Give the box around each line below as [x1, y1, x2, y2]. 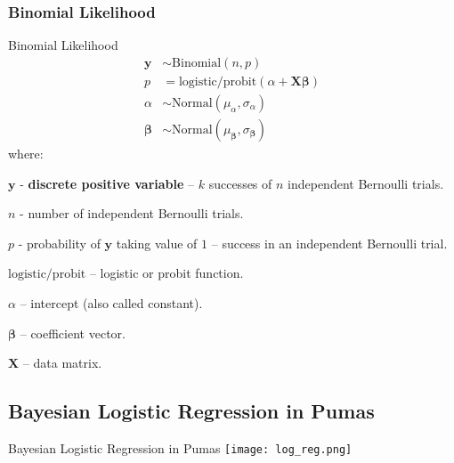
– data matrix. [22, 353, 102, 372]
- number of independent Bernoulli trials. [20, 204, 244, 223]
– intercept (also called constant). [20, 293, 203, 312]
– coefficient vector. [20, 323, 126, 342]
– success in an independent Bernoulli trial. [211, 233, 448, 252]
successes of [208, 174, 272, 192]
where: [8, 143, 44, 162]
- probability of [18, 233, 101, 252]
